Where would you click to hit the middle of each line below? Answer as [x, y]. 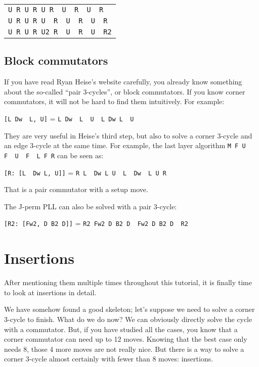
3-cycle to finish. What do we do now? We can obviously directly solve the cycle [128, 319]
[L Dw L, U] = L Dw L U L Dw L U [69, 118]
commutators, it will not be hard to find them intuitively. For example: [114, 101]
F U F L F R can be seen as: [54, 155]
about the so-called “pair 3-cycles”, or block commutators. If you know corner [125, 91]
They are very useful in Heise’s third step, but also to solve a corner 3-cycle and [128, 135]
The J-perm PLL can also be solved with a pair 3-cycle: [91, 206]
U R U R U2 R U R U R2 [60, 32]
